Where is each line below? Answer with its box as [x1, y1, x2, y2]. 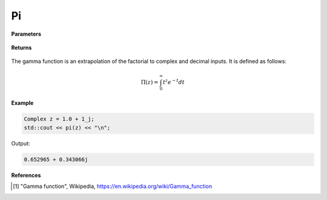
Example [11, 99, 34, 107]
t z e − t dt [162, 78, 185, 85]
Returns [11, 44, 32, 51]
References [11, 172, 41, 179]
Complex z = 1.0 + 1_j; [24, 116, 95, 122]
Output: [11, 139, 30, 147]
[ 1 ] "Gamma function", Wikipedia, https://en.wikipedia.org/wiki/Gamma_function [13, 182, 212, 190]
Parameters [11, 30, 42, 38]
